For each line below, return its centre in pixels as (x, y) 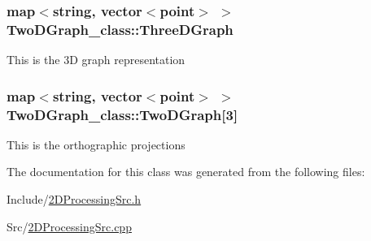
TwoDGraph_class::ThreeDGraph (120, 29)
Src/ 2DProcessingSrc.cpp (69, 226)
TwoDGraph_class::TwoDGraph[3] (122, 114)
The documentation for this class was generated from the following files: (186, 172)
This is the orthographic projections (96, 144)
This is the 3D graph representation (96, 60)
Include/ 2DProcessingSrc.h (74, 199)
